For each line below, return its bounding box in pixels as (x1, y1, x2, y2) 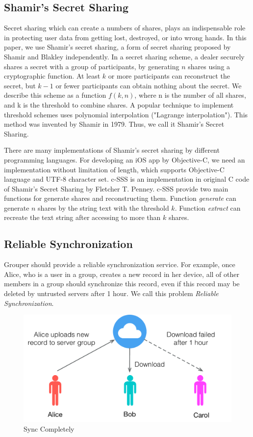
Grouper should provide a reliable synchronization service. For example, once (4, 259, 235, 270)
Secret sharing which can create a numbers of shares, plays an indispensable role (4, 23, 246, 33)
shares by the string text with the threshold (38, 202, 169, 213)
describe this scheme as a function (4, 90, 106, 100)
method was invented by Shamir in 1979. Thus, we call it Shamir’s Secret (4, 119, 225, 129)
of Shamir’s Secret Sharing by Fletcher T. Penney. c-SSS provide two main (4, 183, 228, 193)
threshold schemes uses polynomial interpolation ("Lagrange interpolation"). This (4, 109, 248, 119)
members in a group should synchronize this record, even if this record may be (4, 278, 240, 289)
